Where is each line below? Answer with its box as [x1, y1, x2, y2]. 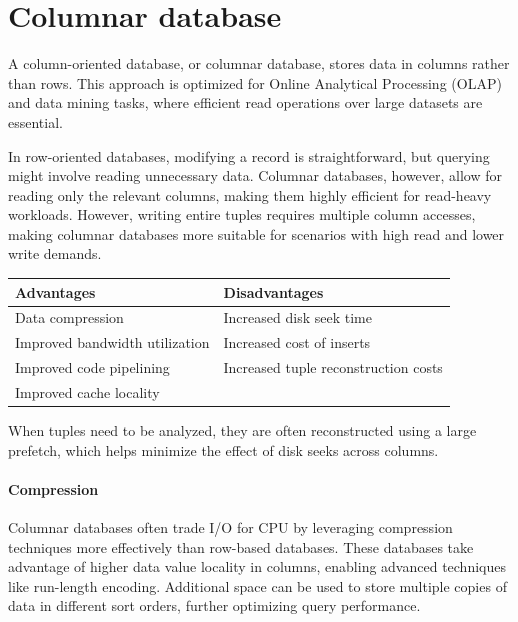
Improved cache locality [15, 381, 160, 402]
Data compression [15, 307, 124, 328]
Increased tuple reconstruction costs [223, 357, 443, 378]
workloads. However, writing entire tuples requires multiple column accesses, [8, 204, 476, 225]
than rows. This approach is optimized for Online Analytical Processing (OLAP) [8, 72, 502, 93]
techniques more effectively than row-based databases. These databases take [8, 536, 474, 557]
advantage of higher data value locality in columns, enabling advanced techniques [8, 556, 506, 577]
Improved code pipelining [15, 357, 170, 378]
